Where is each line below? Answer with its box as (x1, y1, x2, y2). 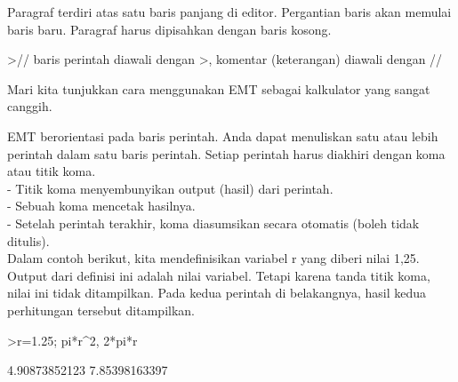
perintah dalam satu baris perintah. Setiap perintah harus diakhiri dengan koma (7, 144, 446, 163)
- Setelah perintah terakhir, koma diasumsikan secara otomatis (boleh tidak (7, 213, 420, 232)
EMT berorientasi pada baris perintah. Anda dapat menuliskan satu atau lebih (7, 126, 438, 145)
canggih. (7, 97, 52, 115)
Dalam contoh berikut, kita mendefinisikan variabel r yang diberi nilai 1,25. (7, 249, 420, 267)
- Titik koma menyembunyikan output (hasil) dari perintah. (7, 179, 333, 197)
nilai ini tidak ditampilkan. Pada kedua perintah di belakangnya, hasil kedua (7, 283, 426, 302)
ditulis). (7, 231, 50, 250)
